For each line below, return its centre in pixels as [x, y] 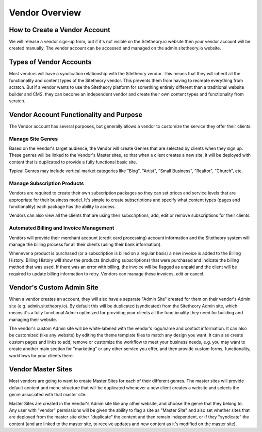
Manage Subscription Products [47, 183]
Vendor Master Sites [41, 369]
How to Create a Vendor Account [60, 30]
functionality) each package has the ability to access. [62, 207]
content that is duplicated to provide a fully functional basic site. [73, 162]
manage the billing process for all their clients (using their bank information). [85, 244]
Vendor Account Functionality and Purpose [76, 115]
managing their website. [33, 320]
